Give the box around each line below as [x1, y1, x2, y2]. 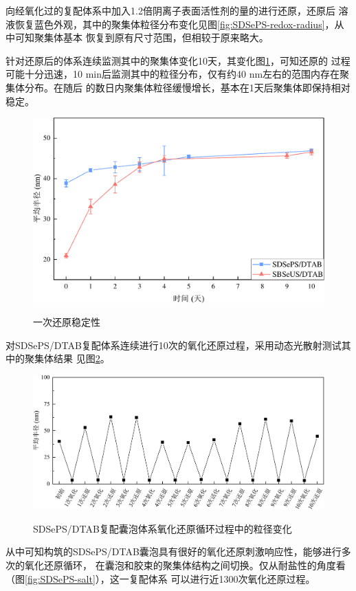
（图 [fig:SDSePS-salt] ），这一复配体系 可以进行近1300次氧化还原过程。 [5, 571, 315, 586]
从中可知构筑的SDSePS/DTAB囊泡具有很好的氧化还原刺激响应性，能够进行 [5, 544, 342, 559]
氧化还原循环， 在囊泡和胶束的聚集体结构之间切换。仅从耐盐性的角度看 [24, 558, 346, 572]
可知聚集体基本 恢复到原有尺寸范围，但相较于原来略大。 [14, 30, 269, 45]
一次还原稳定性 [33, 315, 100, 329]
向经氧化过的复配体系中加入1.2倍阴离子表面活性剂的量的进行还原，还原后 [5, 3, 335, 17]
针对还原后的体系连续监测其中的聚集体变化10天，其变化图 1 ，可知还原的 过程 [5, 53, 351, 67]
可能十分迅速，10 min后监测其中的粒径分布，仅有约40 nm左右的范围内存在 [5, 67, 340, 81]
